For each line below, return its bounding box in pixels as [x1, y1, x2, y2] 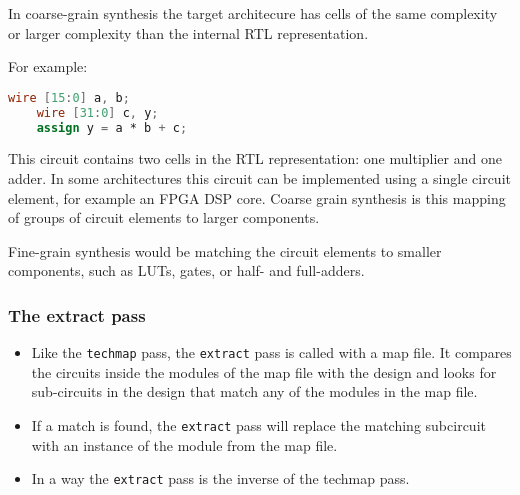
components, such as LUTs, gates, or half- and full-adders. [8, 260, 365, 281]
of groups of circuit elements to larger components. [8, 207, 320, 228]
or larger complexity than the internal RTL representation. [8, 22, 369, 43]
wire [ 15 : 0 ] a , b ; [8, 90, 130, 105]
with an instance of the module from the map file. [31, 434, 338, 455]
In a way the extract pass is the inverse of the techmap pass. [31, 468, 410, 489]
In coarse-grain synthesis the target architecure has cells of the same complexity [8, 3, 498, 23]
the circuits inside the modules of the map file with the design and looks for [31, 361, 497, 382]
